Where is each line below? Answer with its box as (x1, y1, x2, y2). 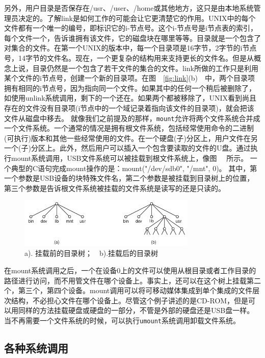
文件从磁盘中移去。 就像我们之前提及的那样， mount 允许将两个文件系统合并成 (4, 112, 260, 123)
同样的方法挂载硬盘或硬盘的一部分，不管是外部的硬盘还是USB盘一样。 (18, 305, 254, 316)
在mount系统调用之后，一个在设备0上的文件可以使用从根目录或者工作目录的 (4, 265, 256, 275)
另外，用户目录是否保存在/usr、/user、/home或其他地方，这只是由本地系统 (4, 3, 254, 13)
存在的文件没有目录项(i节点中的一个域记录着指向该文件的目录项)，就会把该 (4, 102, 254, 113)
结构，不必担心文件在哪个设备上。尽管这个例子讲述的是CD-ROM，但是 (11, 295, 249, 305)
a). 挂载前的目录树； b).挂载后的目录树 (24, 248, 158, 258)
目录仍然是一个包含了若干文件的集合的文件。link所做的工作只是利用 (32, 62, 258, 73)
